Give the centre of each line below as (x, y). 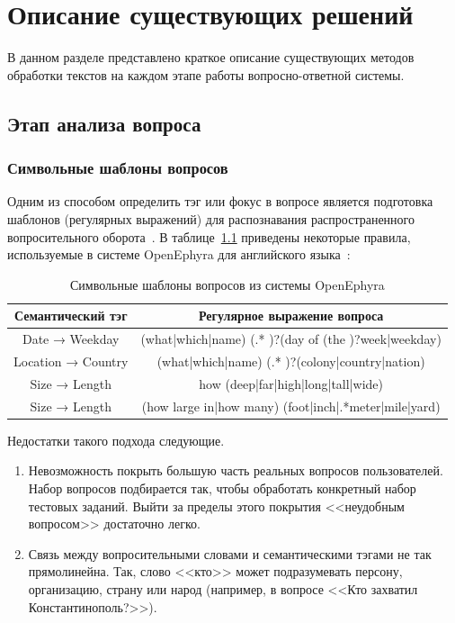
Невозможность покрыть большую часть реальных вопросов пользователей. (236, 470)
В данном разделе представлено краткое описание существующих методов (211, 57)
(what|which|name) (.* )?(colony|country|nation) (291, 361)
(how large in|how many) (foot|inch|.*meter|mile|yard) (291, 406)
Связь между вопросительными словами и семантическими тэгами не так (230, 553)
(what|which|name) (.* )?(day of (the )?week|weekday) (291, 339)
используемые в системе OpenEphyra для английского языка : (179, 254)
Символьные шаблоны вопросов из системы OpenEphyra (227, 284)
